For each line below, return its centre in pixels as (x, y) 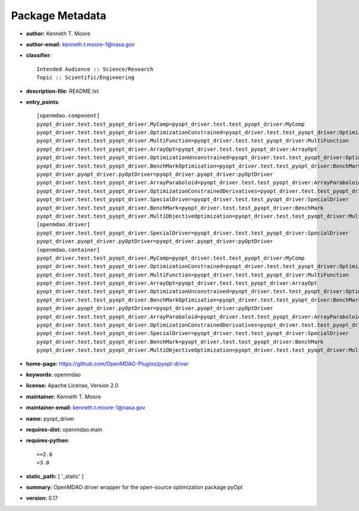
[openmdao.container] (68, 250)
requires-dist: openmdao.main (64, 429)
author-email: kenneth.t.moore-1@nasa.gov (80, 44)
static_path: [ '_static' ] (55, 476)
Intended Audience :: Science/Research (95, 69)
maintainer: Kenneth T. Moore (63, 396)
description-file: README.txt (62, 91)
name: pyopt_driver (50, 418)
